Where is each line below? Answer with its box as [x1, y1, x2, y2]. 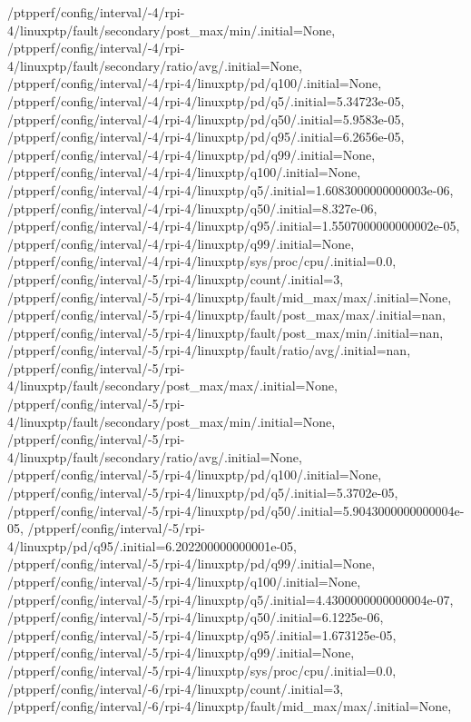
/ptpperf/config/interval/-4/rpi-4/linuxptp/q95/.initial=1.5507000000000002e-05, [7, 216, 460, 235]
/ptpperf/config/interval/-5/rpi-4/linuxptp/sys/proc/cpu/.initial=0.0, [7, 660, 397, 679]
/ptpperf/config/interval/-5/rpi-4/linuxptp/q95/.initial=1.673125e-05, [7, 625, 397, 644]
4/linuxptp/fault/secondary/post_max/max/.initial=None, [7, 376, 338, 395]
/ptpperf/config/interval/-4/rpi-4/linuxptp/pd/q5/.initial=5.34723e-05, [7, 91, 405, 110]
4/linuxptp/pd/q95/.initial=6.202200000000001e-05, [7, 536, 297, 555]
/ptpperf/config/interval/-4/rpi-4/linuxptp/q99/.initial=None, [7, 233, 355, 252]
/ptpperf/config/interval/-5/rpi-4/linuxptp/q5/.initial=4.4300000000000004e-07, [7, 589, 454, 608]
